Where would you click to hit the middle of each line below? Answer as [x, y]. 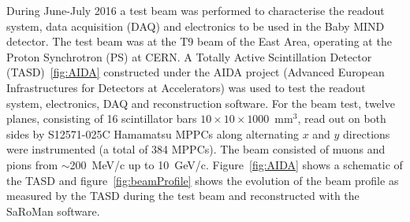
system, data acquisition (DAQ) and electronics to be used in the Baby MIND [196, 26]
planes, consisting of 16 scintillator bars [102, 118]
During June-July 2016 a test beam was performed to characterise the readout [196, 10]
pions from [32, 164]
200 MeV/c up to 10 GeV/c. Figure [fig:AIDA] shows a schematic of [236, 164]
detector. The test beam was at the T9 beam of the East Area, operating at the [199, 41]
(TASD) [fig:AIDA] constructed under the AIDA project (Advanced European [196, 72]
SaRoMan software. [53, 211]
